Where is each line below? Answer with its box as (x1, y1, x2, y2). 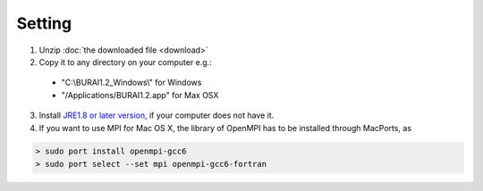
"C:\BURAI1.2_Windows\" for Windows (61, 77, 202, 88)
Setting (16, 13, 72, 33)
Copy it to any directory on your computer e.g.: (38, 56, 212, 67)
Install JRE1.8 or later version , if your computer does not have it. (38, 110, 275, 120)
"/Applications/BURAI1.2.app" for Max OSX (61, 89, 219, 100)
